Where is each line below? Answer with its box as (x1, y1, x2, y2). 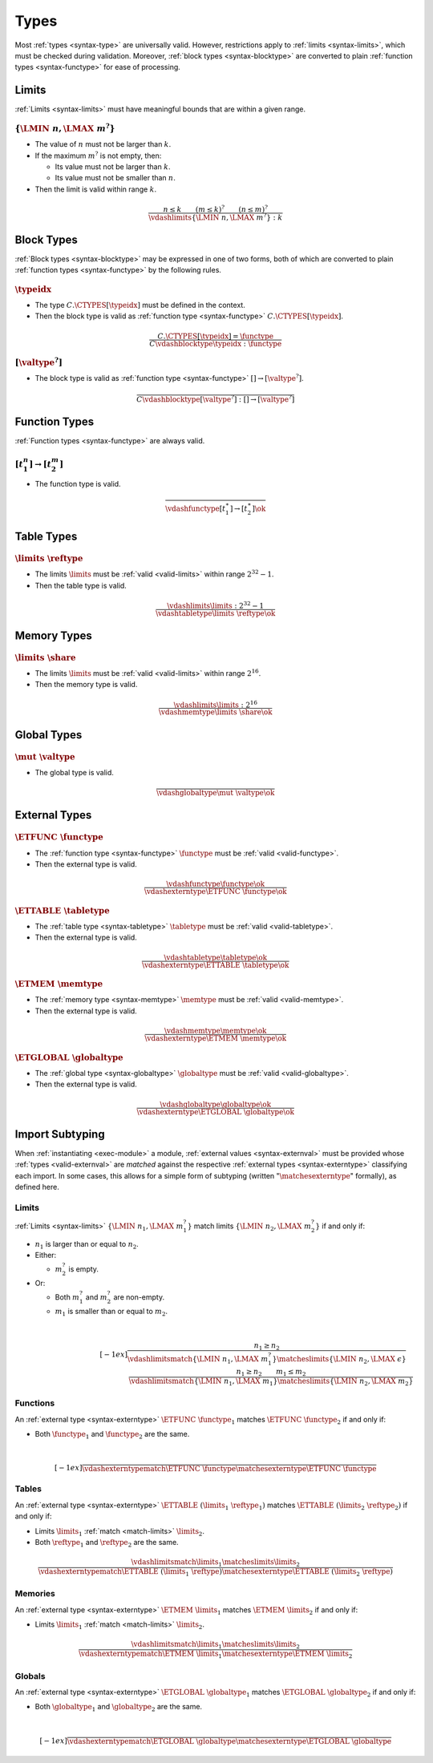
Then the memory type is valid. (34, 680, 138, 689)
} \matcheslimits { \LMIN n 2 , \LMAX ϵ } (272, 1355, 407, 1365)
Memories (14, 1588, 56, 1599)
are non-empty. (113, 1292, 164, 1302)
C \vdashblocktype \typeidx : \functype (149, 339, 282, 348)
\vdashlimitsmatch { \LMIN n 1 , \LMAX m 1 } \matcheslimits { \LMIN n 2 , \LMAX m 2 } (128, 1376, 414, 1387)
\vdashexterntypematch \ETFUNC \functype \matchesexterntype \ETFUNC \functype (81, 1464, 377, 1473)
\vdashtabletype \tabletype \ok (164, 952, 268, 962)
